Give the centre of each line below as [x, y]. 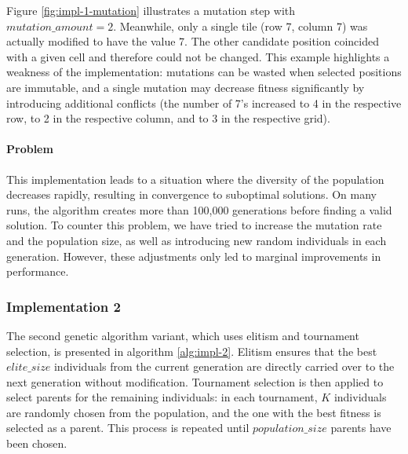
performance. [38, 271]
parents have [361, 428]
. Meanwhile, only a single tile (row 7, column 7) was [240, 26]
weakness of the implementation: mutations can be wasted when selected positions [204, 72]
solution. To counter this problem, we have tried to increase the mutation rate [194, 225]
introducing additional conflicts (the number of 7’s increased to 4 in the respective [204, 103]
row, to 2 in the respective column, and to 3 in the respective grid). [168, 118]
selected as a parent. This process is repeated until [128, 428]
